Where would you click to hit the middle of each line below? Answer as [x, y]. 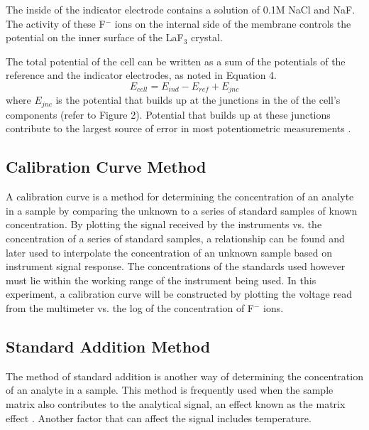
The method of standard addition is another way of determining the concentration [184, 376]
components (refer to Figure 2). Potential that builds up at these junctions [168, 114]
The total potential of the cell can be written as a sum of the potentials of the [176, 61]
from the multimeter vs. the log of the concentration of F [130, 308]
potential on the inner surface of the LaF [95, 37]
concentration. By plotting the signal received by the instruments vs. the [164, 224]
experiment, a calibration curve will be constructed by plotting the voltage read [179, 294]
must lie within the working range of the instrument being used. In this [161, 280]
